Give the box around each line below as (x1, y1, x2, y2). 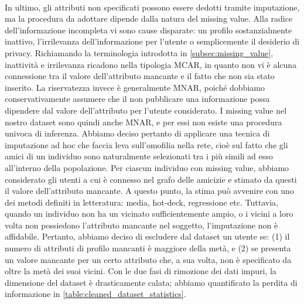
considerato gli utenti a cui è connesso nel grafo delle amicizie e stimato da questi (5, 173, 297, 185)
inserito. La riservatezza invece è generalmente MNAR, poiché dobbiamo (5, 81, 265, 93)
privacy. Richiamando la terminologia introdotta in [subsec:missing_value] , (5, 46, 274, 59)
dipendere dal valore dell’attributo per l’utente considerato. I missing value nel (5, 104, 287, 116)
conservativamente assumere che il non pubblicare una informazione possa (5, 93, 270, 105)
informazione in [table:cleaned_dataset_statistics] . (5, 288, 186, 300)
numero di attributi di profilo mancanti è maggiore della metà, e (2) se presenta (5, 242, 291, 254)
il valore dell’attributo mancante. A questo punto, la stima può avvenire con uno (5, 185, 294, 197)
